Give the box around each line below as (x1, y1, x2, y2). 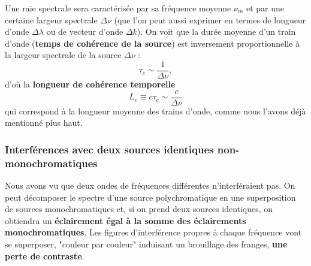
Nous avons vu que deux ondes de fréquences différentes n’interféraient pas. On (5, 179, 295, 192)
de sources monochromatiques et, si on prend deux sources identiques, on (5, 202, 273, 215)
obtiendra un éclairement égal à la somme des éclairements (5, 214, 246, 226)
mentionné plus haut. (5, 116, 83, 129)
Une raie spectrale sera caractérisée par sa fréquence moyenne (5, 2, 231, 14)
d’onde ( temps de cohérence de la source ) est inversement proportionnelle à (5, 37, 300, 49)
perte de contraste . (5, 249, 84, 262)
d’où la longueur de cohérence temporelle (5, 78, 176, 90)
